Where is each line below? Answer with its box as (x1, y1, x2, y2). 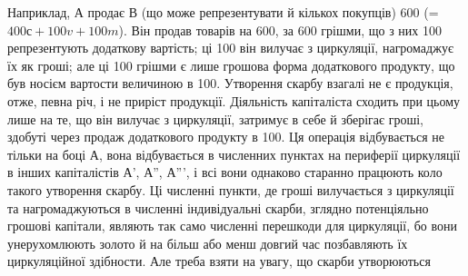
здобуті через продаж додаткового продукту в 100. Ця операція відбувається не (7, 127, 444, 146)
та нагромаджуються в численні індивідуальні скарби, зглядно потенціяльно (7, 198, 429, 217)
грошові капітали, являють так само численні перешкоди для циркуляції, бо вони (7, 216, 458, 235)
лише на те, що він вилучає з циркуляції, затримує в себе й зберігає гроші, (7, 109, 423, 128)
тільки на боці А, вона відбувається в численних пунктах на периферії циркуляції (7, 144, 461, 163)
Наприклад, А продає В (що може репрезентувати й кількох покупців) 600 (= (7, 3, 439, 21)
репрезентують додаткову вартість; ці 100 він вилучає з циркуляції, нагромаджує (7, 38, 453, 57)
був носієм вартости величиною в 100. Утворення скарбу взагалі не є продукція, (7, 74, 453, 93)
